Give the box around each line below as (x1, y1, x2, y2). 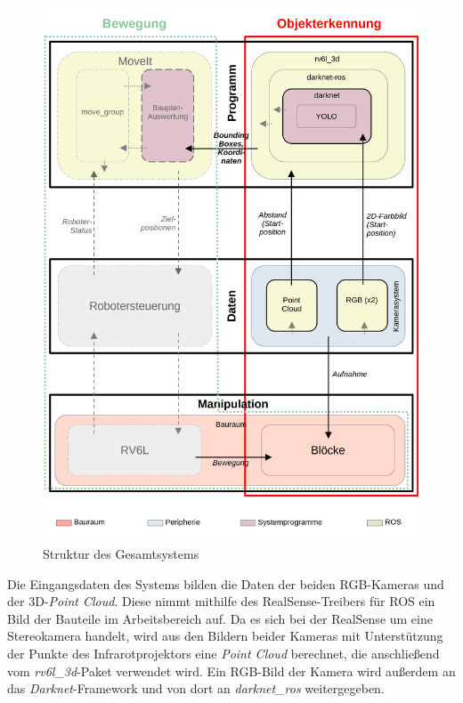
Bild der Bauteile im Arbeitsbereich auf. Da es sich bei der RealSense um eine (7, 609, 433, 627)
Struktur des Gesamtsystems (43, 545, 199, 563)
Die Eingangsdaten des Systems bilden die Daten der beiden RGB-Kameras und (7, 574, 444, 593)
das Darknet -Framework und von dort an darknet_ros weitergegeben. (7, 679, 385, 698)
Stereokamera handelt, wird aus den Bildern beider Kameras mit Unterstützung (7, 626, 443, 645)
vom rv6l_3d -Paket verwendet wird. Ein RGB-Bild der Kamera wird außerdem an (7, 661, 456, 680)
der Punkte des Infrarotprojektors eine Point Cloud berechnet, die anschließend (7, 644, 440, 663)
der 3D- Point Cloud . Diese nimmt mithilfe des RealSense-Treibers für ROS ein (7, 592, 435, 610)
